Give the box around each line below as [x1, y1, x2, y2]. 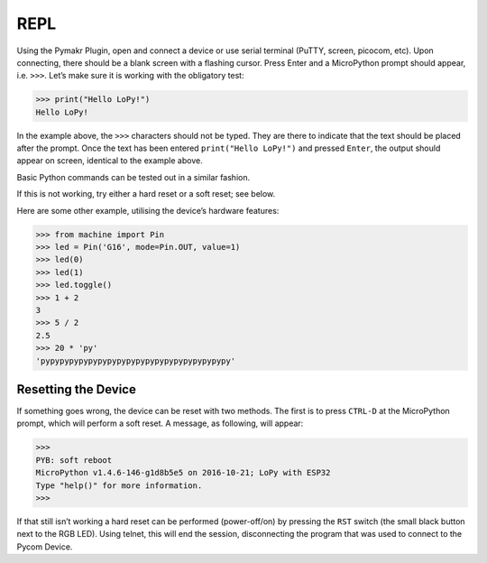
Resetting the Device [16, 382, 137, 397]
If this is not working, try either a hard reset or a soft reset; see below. [16, 189, 276, 199]
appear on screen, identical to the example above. [16, 155, 203, 166]
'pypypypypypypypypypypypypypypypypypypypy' [35, 355, 236, 365]
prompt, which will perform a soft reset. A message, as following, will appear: [16, 418, 304, 429]
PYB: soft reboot [35, 455, 113, 465]
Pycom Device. [16, 541, 73, 552]
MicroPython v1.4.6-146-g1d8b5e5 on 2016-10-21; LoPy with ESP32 [35, 467, 331, 478]
